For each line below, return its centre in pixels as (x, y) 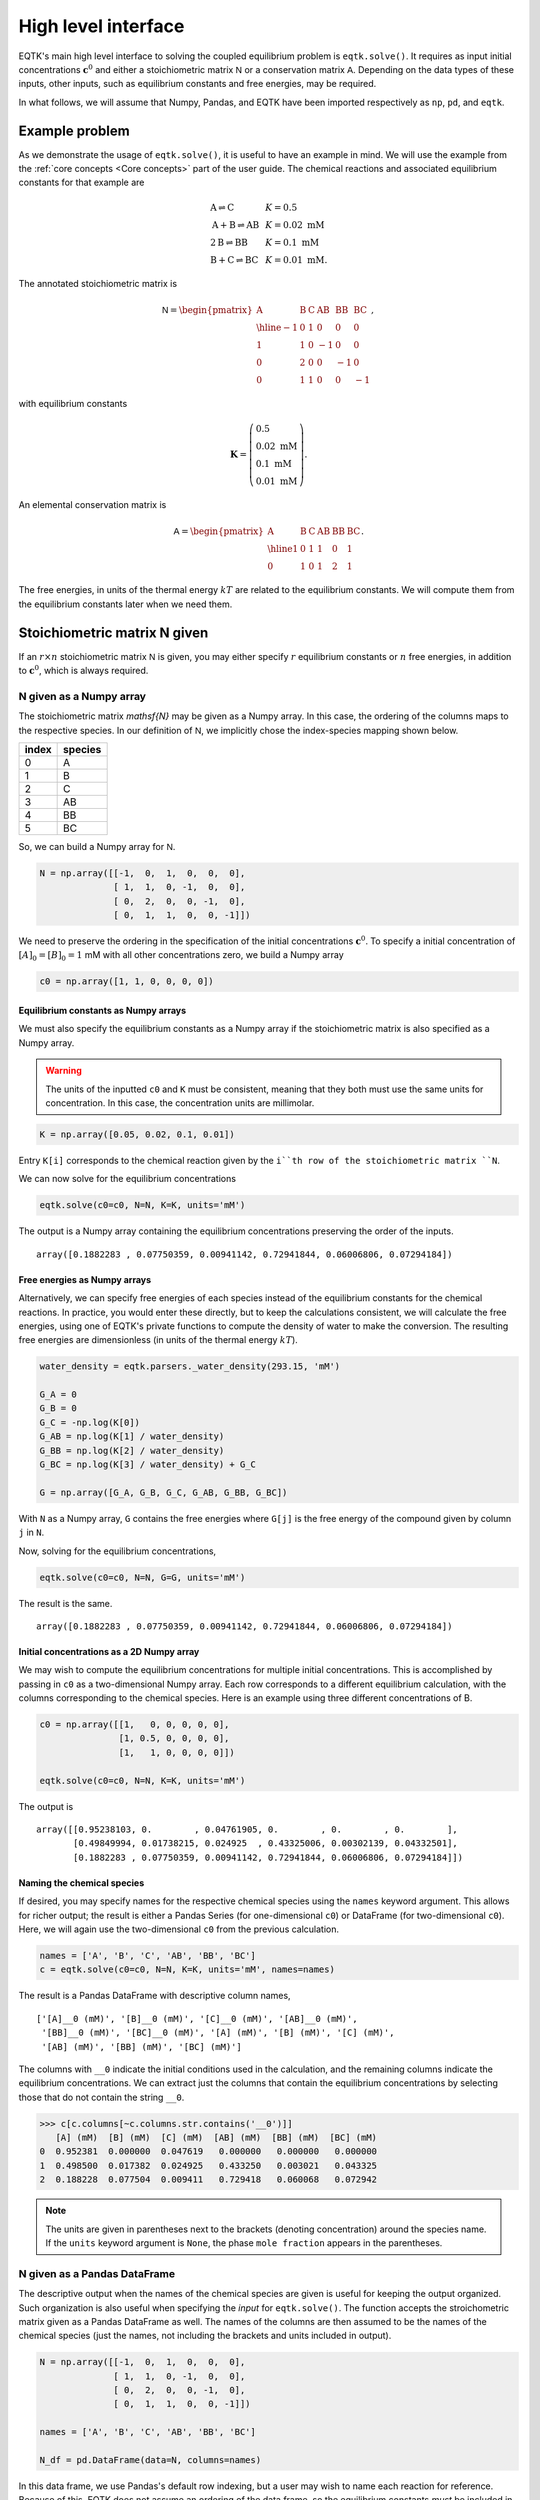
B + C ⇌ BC (234, 259)
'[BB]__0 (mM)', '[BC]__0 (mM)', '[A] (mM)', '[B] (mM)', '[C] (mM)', (218, 2033)
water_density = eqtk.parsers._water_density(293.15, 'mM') (190, 1366)
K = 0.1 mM (292, 242)
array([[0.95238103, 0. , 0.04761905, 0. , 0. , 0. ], (247, 1829)
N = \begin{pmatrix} (207, 309)
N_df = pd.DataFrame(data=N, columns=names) (150, 2460)
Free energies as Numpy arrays (85, 1279)
